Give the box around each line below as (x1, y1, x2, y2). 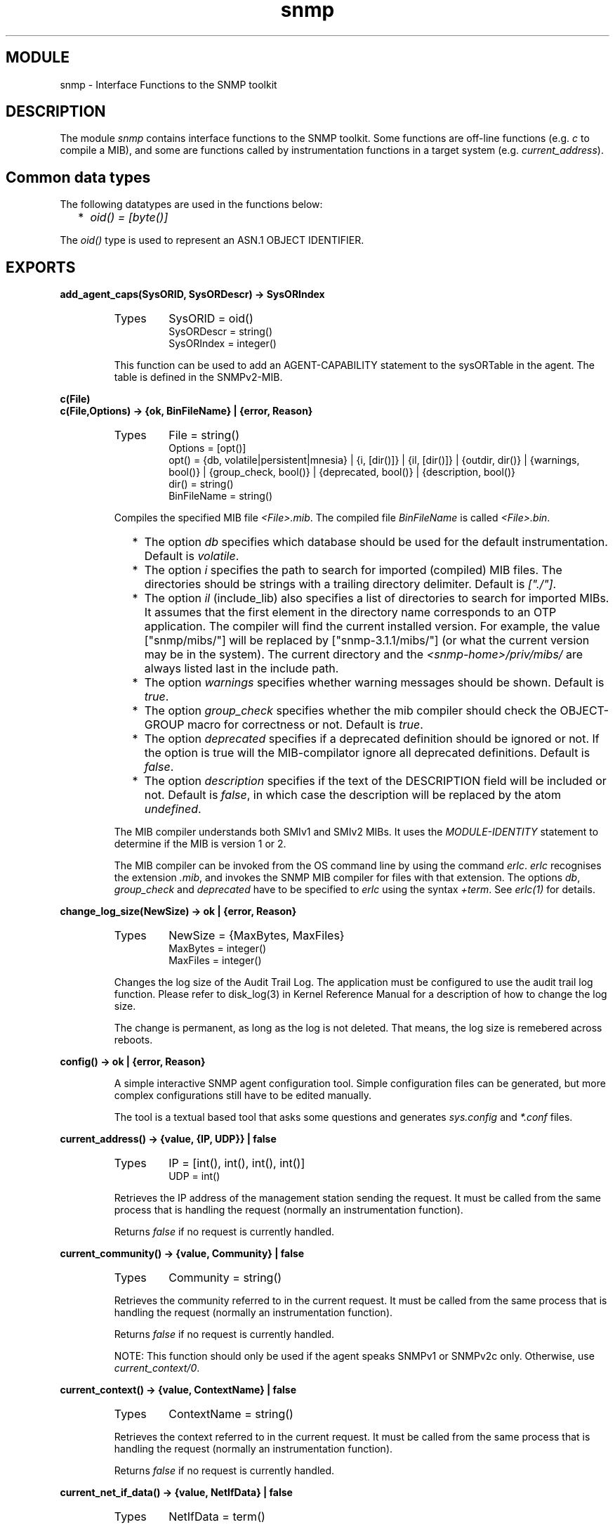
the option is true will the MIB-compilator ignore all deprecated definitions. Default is (144, 746, 590, 760)
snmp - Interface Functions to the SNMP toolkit (60, 78, 277, 91)
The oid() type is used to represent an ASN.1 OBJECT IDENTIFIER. (60, 234, 364, 247)
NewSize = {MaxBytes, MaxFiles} (168, 928, 345, 943)
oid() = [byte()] (90, 210, 168, 225)
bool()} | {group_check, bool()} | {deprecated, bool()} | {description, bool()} (168, 466, 516, 479)
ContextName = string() (168, 1407, 293, 1422)
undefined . (144, 802, 201, 817)
